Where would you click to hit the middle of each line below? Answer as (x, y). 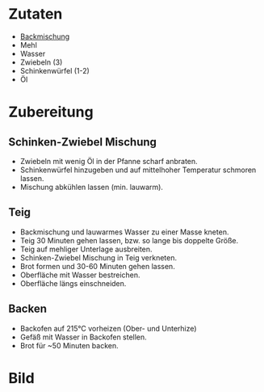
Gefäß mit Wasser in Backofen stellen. (83, 337)
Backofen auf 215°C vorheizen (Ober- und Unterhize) (108, 328)
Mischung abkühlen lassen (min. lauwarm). (92, 187)
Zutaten (36, 14)
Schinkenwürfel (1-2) (55, 70)
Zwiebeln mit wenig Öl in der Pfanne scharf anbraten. (109, 161)
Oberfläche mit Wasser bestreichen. (80, 275)
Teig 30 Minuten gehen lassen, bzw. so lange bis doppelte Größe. (129, 240)
